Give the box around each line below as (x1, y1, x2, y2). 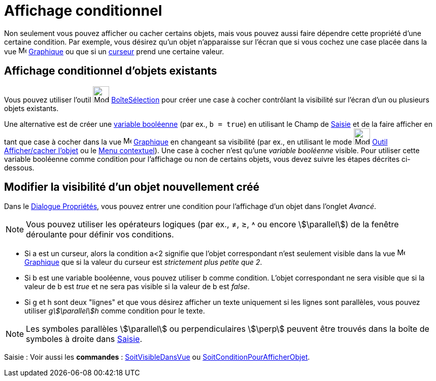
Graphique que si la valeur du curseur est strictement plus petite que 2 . (24, 258, 262, 267)
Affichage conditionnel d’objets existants (4, 64, 217, 78)
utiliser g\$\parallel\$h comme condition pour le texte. (24, 306, 205, 316)
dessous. (4, 163, 35, 172)
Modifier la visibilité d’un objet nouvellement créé (4, 181, 259, 194)
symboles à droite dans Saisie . (26, 334, 143, 344)
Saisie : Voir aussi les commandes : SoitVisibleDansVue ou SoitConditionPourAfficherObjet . (4, 353, 310, 362)
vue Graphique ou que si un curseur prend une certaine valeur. (4, 47, 224, 56)
